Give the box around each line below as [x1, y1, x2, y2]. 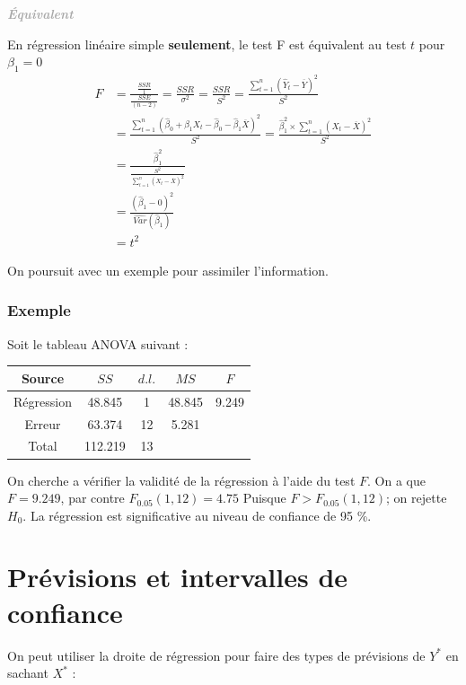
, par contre [60, 488, 125, 507]
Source [21, 368, 65, 387]
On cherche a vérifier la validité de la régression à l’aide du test [7, 470, 356, 489]
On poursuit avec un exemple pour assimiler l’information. [7, 260, 329, 279]
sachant [7, 663, 48, 682]
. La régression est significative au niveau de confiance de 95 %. [22, 505, 372, 524]
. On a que [367, 470, 426, 489]
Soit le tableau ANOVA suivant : [7, 334, 189, 353]
